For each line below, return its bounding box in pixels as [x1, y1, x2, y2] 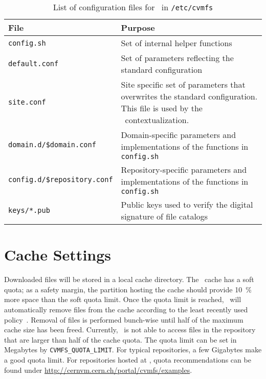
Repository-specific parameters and [121, 164, 247, 175]
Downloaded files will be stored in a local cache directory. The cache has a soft [4, 274, 254, 285]
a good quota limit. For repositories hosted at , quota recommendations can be [4, 354, 251, 365]
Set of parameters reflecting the [121, 52, 234, 64]
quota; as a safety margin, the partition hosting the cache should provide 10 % [4, 284, 252, 294]
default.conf [8, 59, 59, 68]
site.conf [8, 98, 46, 106]
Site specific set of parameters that [121, 78, 246, 90]
